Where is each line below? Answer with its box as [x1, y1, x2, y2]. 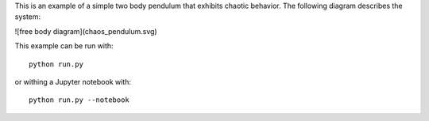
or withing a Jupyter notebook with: [14, 77, 131, 86]
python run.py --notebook [29, 96, 130, 104]
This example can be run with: [14, 41, 114, 51]
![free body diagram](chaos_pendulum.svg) [14, 26, 158, 36]
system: [14, 12, 41, 21]
